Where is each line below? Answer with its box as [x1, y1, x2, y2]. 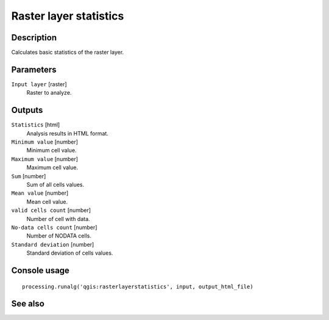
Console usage [11, 265, 70, 275]
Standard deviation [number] [11, 241, 94, 248]
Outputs [11, 105, 43, 115]
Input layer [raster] [11, 80, 67, 88]
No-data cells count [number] [11, 224, 97, 231]
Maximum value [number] [11, 155, 79, 162]
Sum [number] [11, 172, 46, 180]
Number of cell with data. [26, 215, 91, 222]
